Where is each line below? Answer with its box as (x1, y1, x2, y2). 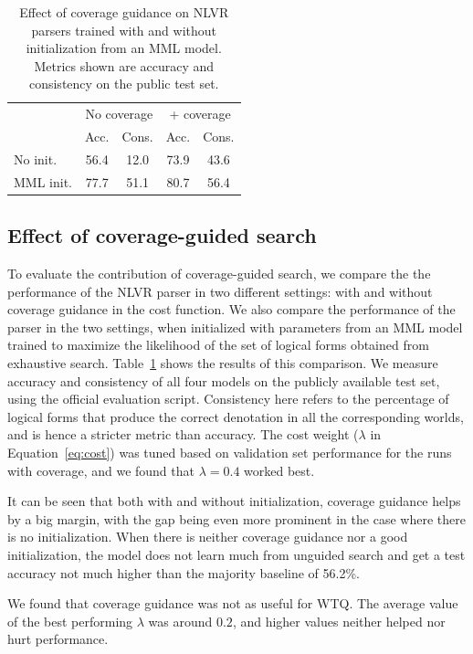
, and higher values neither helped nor (232, 611, 446, 630)
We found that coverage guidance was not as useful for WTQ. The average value (7, 594, 458, 613)
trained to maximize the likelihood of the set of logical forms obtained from (7, 335, 429, 354)
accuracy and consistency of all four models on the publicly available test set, (7, 371, 440, 390)
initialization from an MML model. (26, 38, 222, 58)
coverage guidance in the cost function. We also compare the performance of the (7, 300, 456, 319)
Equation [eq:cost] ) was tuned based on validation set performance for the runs (7, 442, 452, 461)
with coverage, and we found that (7, 460, 194, 480)
